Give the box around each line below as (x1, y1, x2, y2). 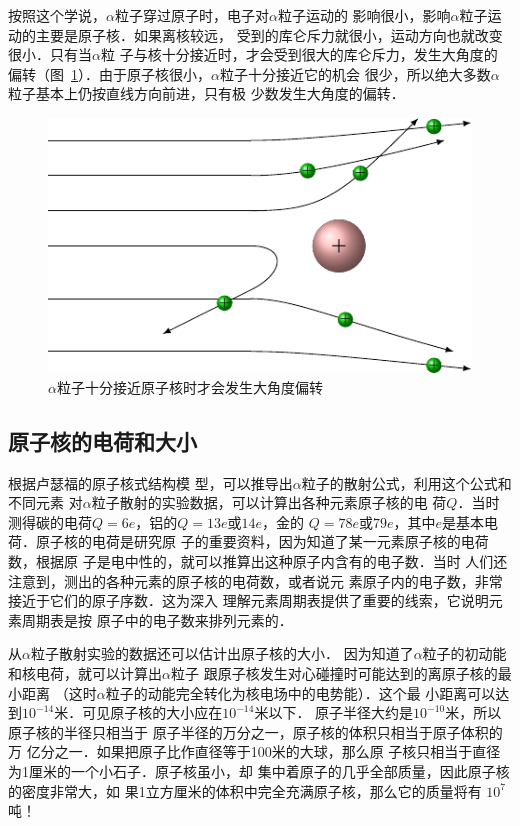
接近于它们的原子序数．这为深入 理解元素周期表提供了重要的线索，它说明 (8, 590, 489, 611)
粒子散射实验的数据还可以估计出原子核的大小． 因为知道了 (30, 643, 414, 664)
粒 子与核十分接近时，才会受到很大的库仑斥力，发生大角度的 (100, 44, 498, 65)
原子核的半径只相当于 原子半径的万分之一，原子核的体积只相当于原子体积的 (8, 721, 503, 742)
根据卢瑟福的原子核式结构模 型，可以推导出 (8, 472, 293, 493)
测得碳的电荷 (8, 511, 92, 532)
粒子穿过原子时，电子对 (114, 5, 269, 25)
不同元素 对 (8, 492, 83, 513)
